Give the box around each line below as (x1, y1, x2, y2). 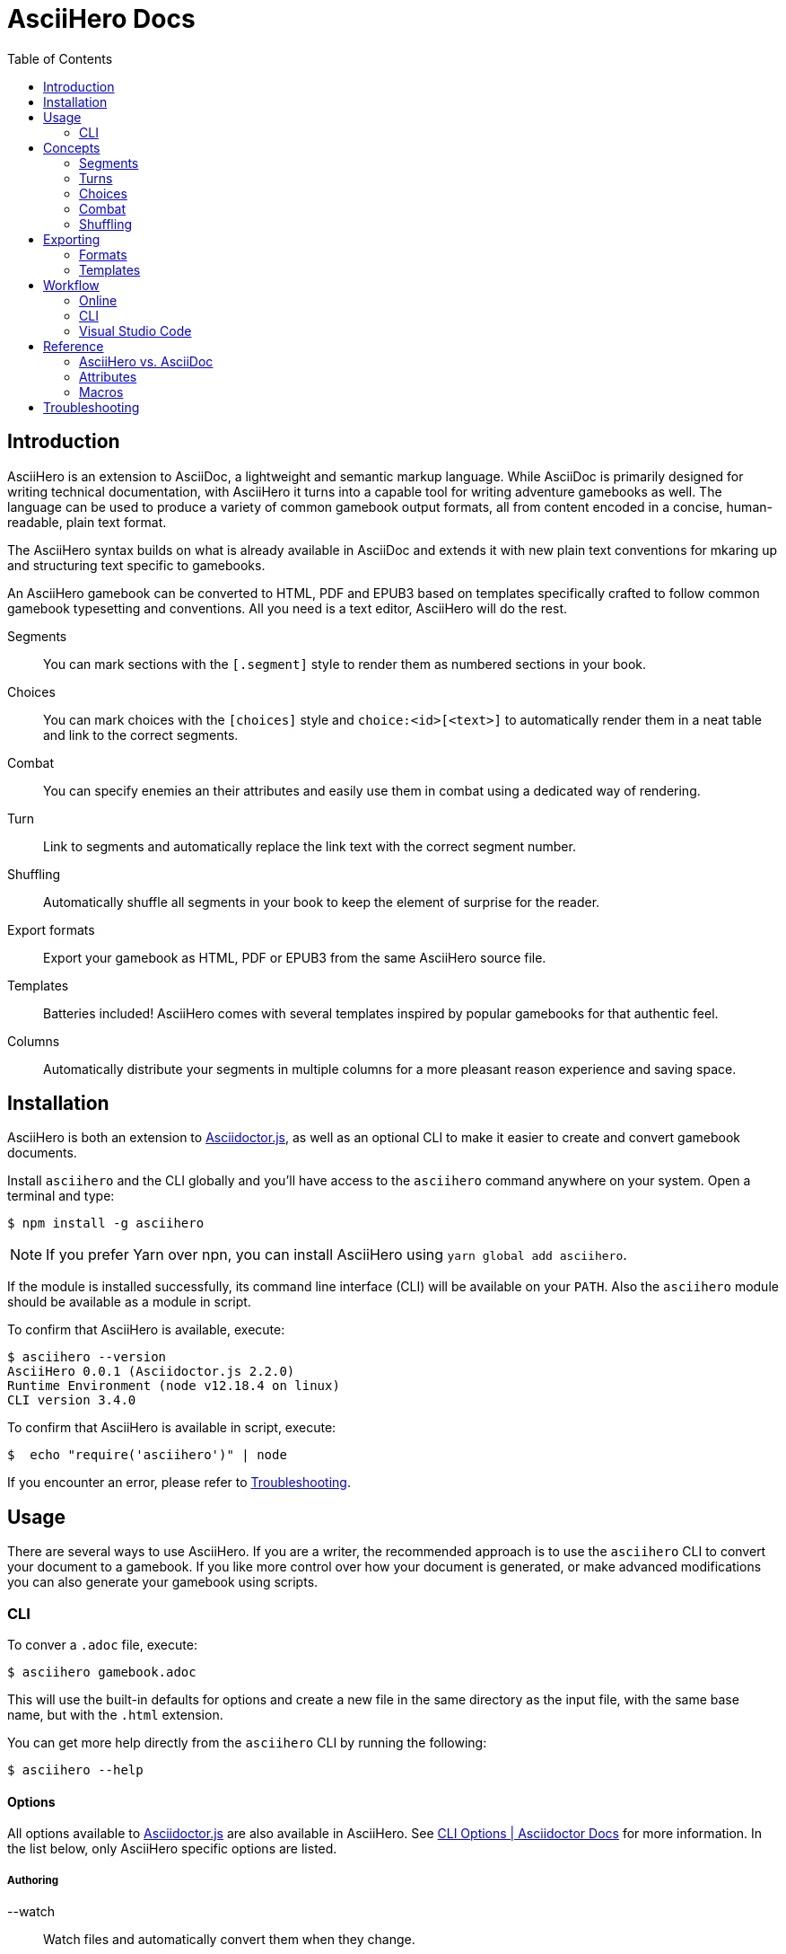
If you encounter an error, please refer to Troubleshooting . (7, 1474, 351, 1491)
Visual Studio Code (79, 322, 192, 339)
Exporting (43, 231, 100, 247)
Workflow (43, 277, 100, 293)
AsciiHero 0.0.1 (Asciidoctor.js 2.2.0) (7, 1364, 295, 1379)
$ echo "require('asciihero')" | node (7, 1448, 287, 1463)
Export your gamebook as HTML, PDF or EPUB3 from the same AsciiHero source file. (43, 949, 546, 965)
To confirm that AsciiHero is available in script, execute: (7, 1420, 336, 1436)
